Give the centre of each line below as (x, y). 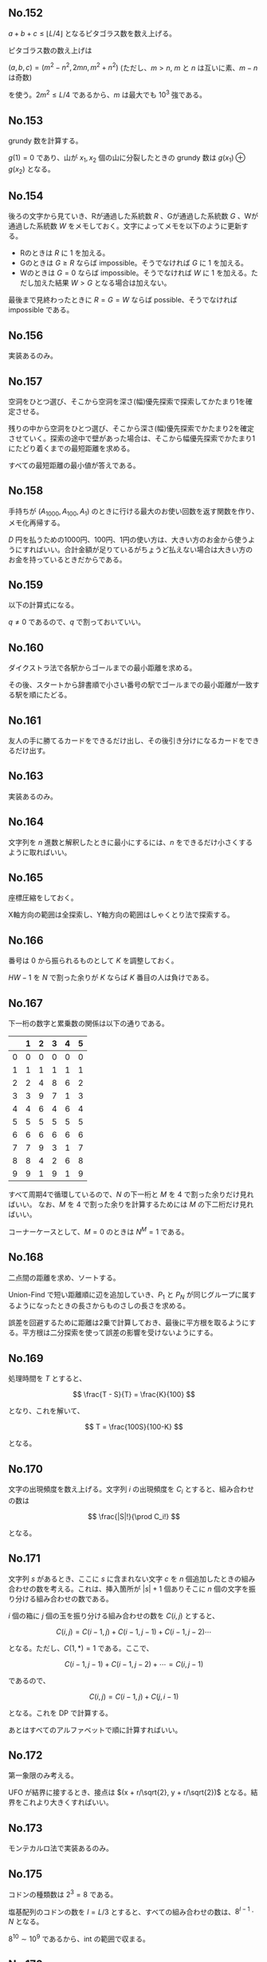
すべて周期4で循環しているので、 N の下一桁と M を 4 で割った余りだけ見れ (131, 1194)
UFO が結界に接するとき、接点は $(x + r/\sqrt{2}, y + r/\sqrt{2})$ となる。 (130, 1792)
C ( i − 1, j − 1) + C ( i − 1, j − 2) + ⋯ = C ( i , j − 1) (134, 1664)
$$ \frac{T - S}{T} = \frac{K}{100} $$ (134, 1395)
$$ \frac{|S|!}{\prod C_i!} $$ (134, 1516)
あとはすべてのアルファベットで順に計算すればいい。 (95, 1730)
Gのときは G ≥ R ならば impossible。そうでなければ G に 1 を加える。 (134, 263)
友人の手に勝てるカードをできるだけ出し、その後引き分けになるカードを (127, 740)
